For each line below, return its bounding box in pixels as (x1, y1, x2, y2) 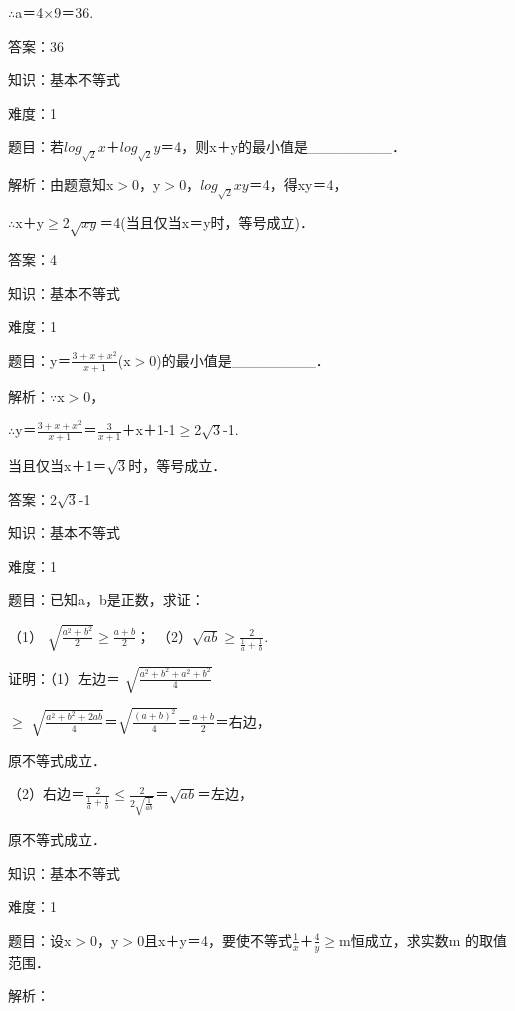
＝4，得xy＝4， (248, 174, 348, 195)
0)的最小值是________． (149, 349, 330, 370)
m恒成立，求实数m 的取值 (339, 929, 508, 950)
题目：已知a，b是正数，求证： (8, 589, 205, 610)
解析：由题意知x (8, 174, 114, 195)
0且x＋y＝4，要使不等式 (137, 929, 292, 950)
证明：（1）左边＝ (8, 667, 120, 688)
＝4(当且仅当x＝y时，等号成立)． (99, 212, 315, 233)
